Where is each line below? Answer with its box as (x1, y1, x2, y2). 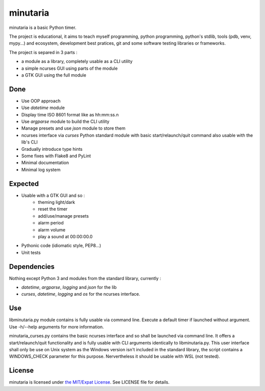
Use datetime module (21, 105, 65, 111)
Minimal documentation (21, 160, 69, 166)
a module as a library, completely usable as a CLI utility (21, 58, 132, 64)
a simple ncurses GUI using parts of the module (21, 65, 118, 71)
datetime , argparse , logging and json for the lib (21, 284, 117, 290)
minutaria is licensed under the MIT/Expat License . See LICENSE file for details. (9, 379, 170, 385)
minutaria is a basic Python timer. (9, 25, 77, 30)
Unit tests (21, 250, 41, 255)
